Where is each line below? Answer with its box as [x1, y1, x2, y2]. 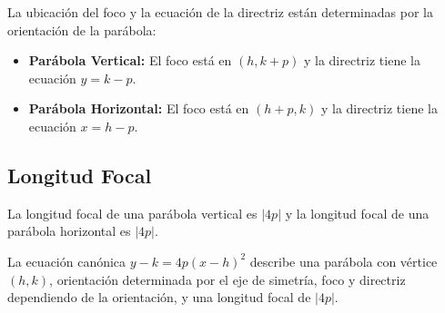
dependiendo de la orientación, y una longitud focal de [7, 288, 311, 307]
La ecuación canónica [7, 251, 126, 270]
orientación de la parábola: [7, 20, 157, 39]
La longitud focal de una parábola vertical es [7, 203, 258, 222]
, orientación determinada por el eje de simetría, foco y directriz [49, 269, 406, 289]
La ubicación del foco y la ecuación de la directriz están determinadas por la [7, 3, 433, 21]
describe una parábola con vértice [249, 251, 438, 270]
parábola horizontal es [7, 221, 131, 240]
